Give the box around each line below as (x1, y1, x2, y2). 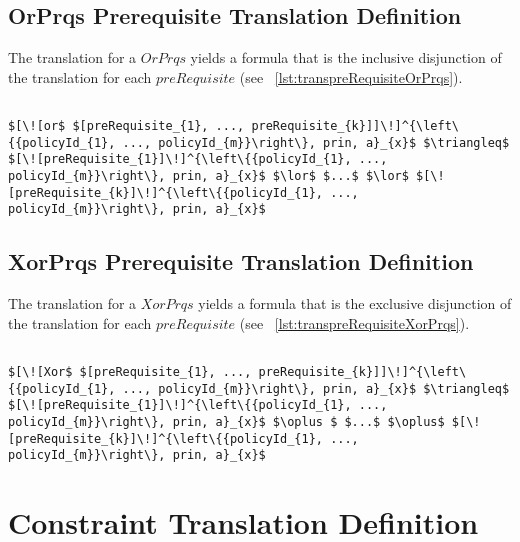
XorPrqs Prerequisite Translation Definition (8, 246, 474, 277)
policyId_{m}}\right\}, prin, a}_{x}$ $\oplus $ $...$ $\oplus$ (8, 415, 445, 429)
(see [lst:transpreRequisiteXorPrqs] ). (239, 312, 470, 333)
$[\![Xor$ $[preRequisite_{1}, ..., (8, 365, 252, 380)
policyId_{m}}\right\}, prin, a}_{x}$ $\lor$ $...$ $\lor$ (8, 169, 409, 184)
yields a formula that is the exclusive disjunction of (198, 293, 512, 314)
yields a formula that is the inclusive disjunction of (190, 47, 502, 68)
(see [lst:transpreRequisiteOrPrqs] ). (239, 66, 463, 87)
